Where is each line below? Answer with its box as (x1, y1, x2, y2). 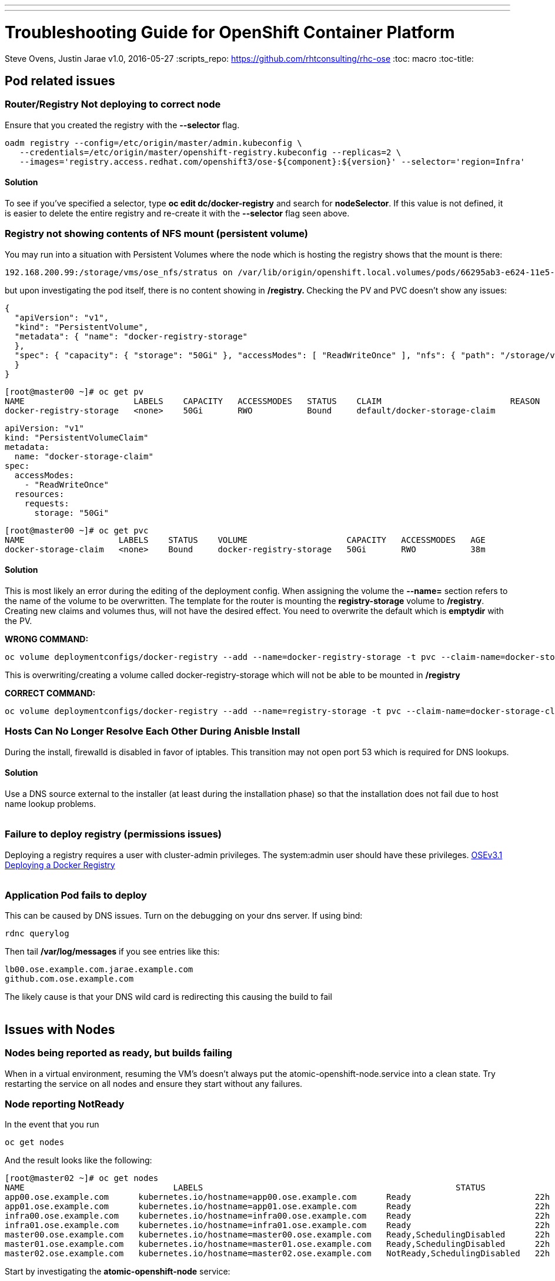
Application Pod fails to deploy (5, 889, 147, 901)
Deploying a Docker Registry (5, 859, 115, 870)
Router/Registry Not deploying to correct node (5, 98, 221, 111)
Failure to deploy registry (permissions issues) (5, 828, 222, 840)
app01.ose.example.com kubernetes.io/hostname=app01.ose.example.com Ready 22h (5, 1202, 550, 1212)
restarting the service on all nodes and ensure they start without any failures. (5, 1078, 303, 1089)
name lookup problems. (5, 798, 96, 809)
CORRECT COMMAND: (5, 688, 96, 698)
